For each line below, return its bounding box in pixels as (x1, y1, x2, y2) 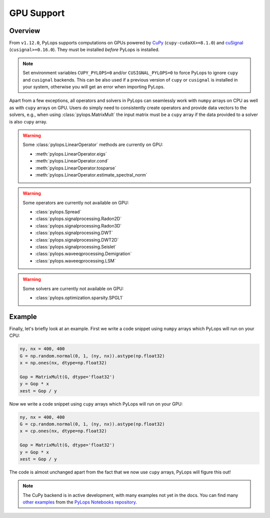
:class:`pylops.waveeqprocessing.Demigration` (35, 250, 132, 257)
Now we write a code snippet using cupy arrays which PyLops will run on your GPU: (9, 400, 183, 407)
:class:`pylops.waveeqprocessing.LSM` (35, 257, 116, 263)
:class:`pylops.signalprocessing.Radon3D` (35, 222, 122, 228)
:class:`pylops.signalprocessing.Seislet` (35, 244, 117, 250)
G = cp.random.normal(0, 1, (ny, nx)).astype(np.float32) (19, 421, 165, 427)
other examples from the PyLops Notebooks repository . (22, 499, 137, 505)
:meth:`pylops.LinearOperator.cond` (35, 158, 109, 164)
